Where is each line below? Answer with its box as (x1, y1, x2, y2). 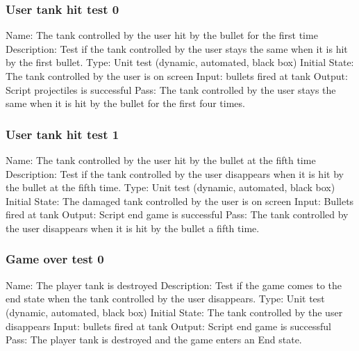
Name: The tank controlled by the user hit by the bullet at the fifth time (6, 153, 316, 167)
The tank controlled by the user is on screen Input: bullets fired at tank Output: (6, 69, 348, 83)
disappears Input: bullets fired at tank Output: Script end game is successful (6, 318, 331, 333)
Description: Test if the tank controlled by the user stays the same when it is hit (6, 41, 348, 56)
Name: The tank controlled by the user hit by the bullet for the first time (6, 28, 318, 42)
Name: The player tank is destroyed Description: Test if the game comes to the (6, 277, 342, 292)
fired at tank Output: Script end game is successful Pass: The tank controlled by (6, 207, 349, 222)
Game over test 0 (6, 250, 104, 268)
